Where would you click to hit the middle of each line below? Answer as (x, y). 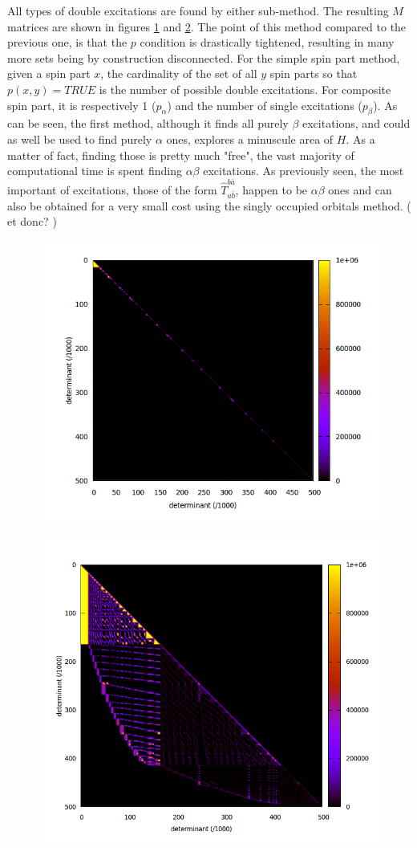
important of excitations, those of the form (112, 190)
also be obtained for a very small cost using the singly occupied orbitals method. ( (209, 205)
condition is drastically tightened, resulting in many (267, 42)
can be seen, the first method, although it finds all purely (148, 123)
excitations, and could (356, 123)
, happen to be (271, 190)
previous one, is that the (67, 42)
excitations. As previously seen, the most (304, 171)
